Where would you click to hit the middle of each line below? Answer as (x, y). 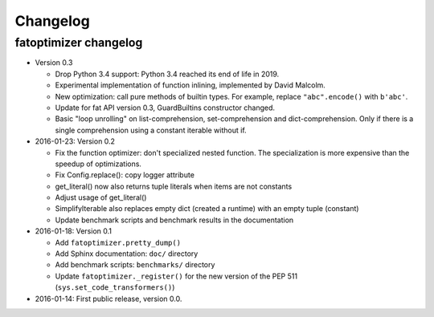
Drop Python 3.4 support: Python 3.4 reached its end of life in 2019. (167, 74)
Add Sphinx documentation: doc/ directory (127, 254)
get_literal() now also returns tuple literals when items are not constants (174, 186)
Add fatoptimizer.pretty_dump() (118, 242)
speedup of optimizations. (98, 164)
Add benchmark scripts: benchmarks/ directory (135, 265)
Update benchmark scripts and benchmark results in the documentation (174, 220)
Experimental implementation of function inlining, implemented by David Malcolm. (190, 85)
